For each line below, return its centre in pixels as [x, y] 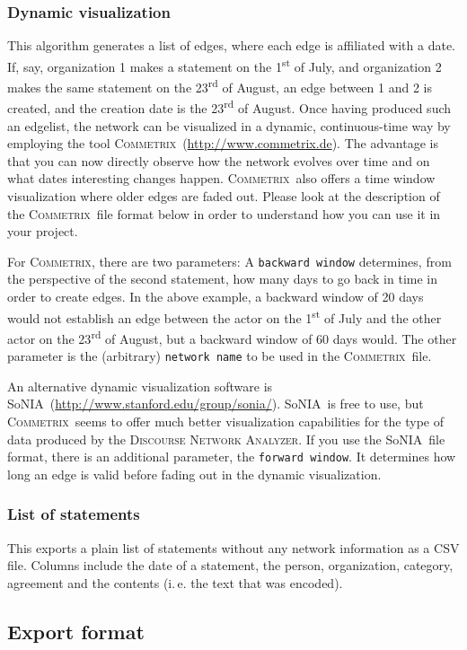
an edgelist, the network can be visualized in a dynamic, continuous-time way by [229, 125]
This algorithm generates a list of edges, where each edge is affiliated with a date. [231, 45]
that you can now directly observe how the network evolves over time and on [219, 160]
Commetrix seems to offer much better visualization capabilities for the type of [226, 421]
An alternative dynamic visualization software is [140, 386]
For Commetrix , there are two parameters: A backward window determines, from [229, 261]
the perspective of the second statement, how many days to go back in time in [223, 279]
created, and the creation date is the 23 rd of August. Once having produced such [229, 106]
